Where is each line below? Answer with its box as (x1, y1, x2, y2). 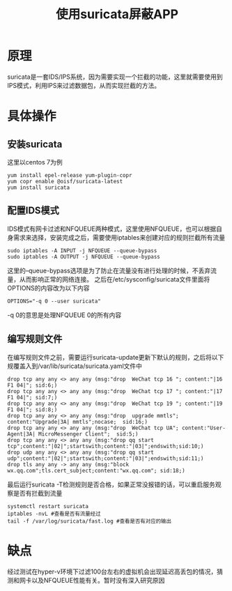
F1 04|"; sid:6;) (7, 381, 58, 389)
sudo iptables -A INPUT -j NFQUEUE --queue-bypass (7, 247, 157, 254)
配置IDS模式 (7, 205, 59, 217)
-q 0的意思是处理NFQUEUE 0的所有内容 (7, 311, 122, 319)
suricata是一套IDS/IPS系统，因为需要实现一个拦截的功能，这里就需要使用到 (7, 72, 223, 81)
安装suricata (7, 138, 63, 150)
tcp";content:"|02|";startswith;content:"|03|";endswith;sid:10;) (7, 443, 204, 450)
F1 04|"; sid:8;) (7, 406, 58, 413)
